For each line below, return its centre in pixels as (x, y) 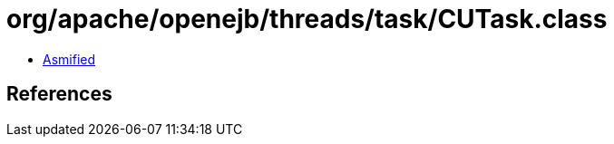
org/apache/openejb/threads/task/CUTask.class (307, 19)
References (59, 94)
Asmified (69, 59)
